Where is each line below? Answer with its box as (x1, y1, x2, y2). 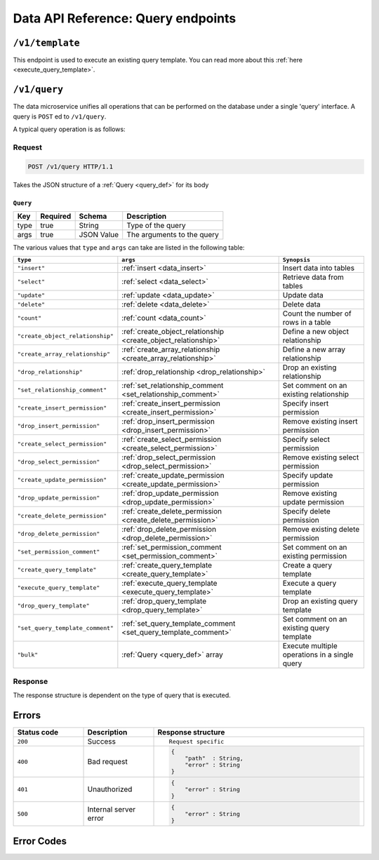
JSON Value (79, 230, 119, 240)
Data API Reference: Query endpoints (13, 11, 237, 26)
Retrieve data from (282, 272, 344, 282)
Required (39, 211, 72, 221)
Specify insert (282, 398, 329, 408)
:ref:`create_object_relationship (121, 327, 225, 337)
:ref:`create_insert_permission (121, 398, 220, 408)
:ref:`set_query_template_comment (121, 619, 236, 629)
